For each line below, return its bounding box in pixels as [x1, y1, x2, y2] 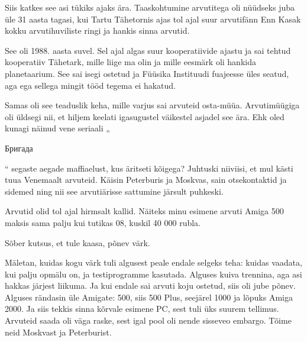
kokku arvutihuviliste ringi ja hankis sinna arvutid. [5, 24, 190, 37]
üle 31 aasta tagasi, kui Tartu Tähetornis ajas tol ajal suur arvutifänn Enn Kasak [5, 12, 301, 25]
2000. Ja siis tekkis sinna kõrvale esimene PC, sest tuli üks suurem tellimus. [5, 302, 279, 315]
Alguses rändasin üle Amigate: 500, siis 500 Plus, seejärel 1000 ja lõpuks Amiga [5, 291, 293, 303]
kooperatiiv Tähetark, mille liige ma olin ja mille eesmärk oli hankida [5, 56, 256, 68]
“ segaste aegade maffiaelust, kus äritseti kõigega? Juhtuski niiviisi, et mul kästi [5, 162, 293, 174]
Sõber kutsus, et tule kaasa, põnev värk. [5, 236, 150, 249]
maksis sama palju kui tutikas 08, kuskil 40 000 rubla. [5, 216, 201, 228]
